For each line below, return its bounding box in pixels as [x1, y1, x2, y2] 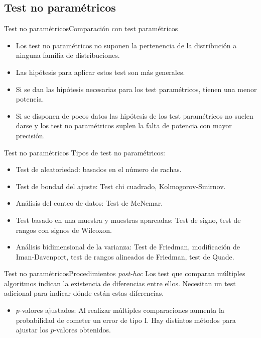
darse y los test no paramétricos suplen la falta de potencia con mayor [16, 120, 232, 131]
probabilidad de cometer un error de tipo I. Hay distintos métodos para [16, 314, 236, 325]
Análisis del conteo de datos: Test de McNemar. [16, 198, 163, 208]
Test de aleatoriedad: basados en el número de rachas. [16, 164, 182, 175]
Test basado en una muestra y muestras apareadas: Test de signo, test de [16, 214, 241, 225]
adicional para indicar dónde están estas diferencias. [4, 288, 164, 298]
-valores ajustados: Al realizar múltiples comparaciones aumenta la [19, 305, 224, 315]
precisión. [16, 130, 45, 140]
